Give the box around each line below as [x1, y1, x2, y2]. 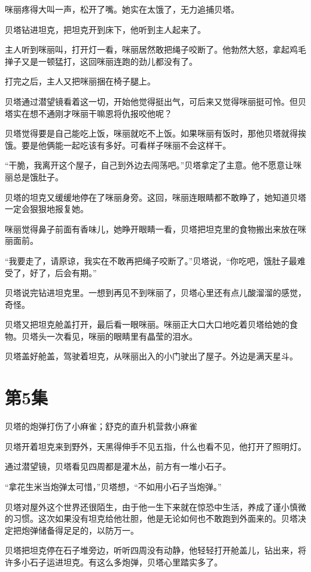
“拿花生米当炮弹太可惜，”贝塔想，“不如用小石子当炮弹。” [5, 480, 222, 492]
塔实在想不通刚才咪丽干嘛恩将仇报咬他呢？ [5, 107, 172, 119]
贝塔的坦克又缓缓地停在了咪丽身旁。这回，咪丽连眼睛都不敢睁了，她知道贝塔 [5, 190, 306, 203]
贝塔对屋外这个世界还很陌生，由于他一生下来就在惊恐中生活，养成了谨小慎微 [5, 500, 306, 513]
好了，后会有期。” [29, 266, 97, 279]
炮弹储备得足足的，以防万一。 [21, 523, 139, 536]
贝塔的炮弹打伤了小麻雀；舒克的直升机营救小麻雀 [5, 420, 197, 432]
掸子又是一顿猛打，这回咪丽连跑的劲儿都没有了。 [5, 55, 197, 67]
